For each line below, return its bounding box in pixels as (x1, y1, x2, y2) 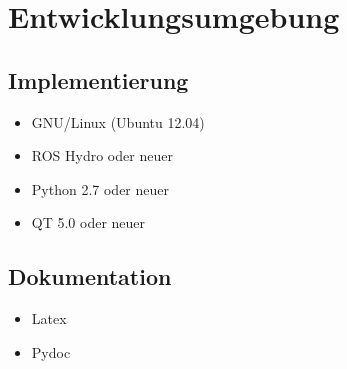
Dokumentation (8, 261, 172, 292)
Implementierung (8, 64, 189, 95)
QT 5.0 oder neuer (31, 212, 146, 233)
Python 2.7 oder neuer (31, 178, 169, 199)
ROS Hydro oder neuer (31, 145, 173, 166)
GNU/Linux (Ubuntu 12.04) (31, 111, 205, 132)
